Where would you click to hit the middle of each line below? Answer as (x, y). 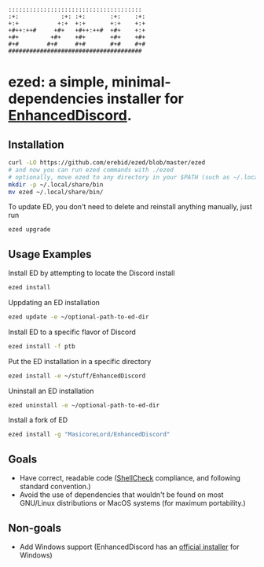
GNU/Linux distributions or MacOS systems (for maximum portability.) (132, 503)
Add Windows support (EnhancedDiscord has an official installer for (129, 547)
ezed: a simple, (59, 82)
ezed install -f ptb (42, 346)
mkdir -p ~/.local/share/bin (56, 184)
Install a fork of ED (38, 420)
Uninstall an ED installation (51, 391)
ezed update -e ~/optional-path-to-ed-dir (79, 317)
